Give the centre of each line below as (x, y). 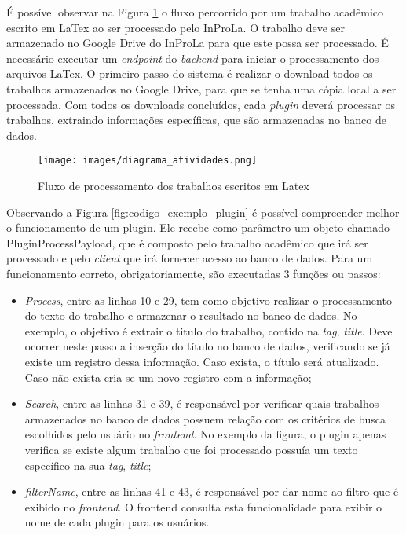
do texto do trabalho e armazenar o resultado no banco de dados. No (191, 315)
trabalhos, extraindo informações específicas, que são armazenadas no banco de (196, 120)
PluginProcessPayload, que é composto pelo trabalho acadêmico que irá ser (187, 242)
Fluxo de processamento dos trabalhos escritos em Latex (174, 185)
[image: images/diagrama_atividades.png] (148, 161)
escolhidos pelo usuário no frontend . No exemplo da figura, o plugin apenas (205, 434)
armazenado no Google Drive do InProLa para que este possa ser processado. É (198, 43)
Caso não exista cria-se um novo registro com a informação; (168, 377)
